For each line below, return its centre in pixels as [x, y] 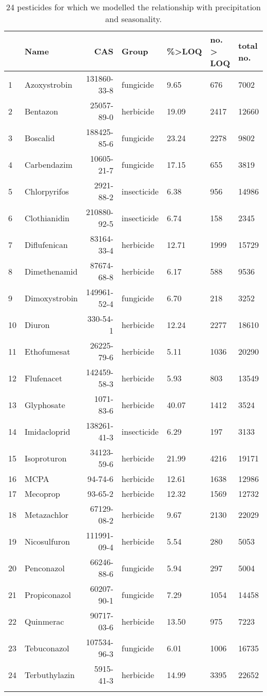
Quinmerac [44, 621]
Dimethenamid [51, 271]
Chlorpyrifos [47, 191]
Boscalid [40, 138]
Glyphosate [45, 404]
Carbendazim [49, 164]
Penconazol [45, 568]
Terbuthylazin [50, 674]
